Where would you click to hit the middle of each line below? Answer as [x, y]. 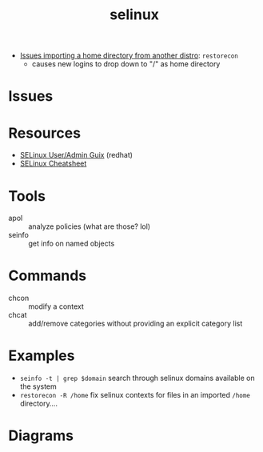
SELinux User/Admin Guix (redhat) [76, 155]
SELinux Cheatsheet [53, 164]
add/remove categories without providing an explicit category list [135, 324]
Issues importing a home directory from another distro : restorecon [129, 56]
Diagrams [41, 436]
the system [38, 386]
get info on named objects [72, 244]
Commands [48, 276]
